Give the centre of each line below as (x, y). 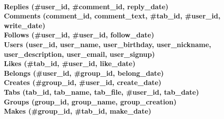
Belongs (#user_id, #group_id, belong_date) (84, 73)
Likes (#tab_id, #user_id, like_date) (70, 63)
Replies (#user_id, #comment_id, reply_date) (86, 6)
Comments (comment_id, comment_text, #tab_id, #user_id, (112, 16)
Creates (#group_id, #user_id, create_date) (83, 82)
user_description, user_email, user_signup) (79, 54)
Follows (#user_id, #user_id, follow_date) (79, 35)
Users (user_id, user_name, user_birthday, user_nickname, (108, 44)
